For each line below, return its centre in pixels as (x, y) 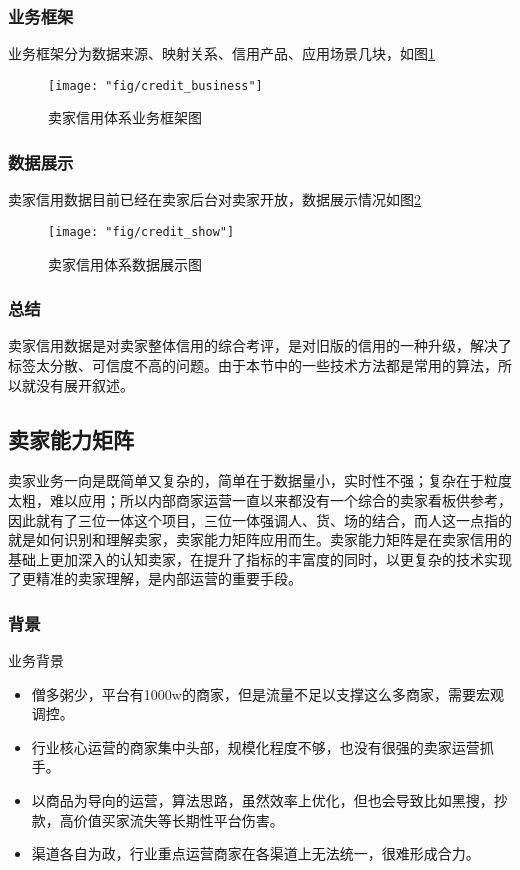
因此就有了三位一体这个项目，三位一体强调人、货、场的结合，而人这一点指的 (260, 519)
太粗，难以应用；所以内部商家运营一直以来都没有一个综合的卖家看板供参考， (260, 499)
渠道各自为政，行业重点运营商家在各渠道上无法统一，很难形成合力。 (255, 853)
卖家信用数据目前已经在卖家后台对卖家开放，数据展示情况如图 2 (214, 199)
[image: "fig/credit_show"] (141, 231)
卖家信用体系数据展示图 (125, 263)
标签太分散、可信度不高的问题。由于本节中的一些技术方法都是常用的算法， (253, 364)
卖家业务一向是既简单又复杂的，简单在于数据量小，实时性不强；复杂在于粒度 (260, 480)
